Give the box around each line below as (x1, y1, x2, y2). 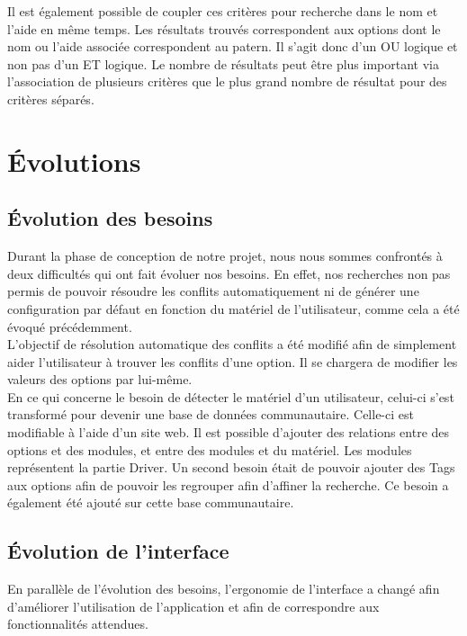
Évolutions (7, 142, 141, 179)
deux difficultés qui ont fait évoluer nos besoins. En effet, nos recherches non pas (7, 264, 451, 282)
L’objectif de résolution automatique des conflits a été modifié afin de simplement (7, 335, 457, 354)
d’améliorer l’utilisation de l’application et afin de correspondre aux (7, 596, 380, 615)
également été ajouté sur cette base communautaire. (7, 493, 294, 512)
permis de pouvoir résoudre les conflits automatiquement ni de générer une (7, 282, 419, 300)
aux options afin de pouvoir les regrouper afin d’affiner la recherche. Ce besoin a (7, 475, 449, 494)
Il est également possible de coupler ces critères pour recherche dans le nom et (7, 2, 438, 20)
